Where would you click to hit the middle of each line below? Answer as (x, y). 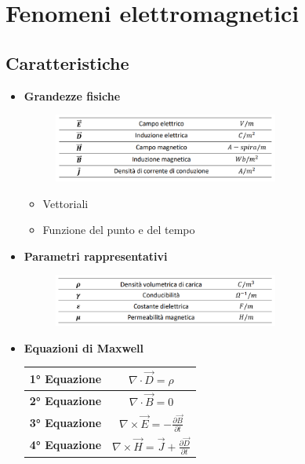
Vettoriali (65, 203)
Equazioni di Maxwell (84, 347)
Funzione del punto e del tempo (119, 230)
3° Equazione (65, 422)
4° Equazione (65, 445)
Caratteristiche (67, 62)
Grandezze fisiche (72, 95)
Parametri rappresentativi (96, 256)
